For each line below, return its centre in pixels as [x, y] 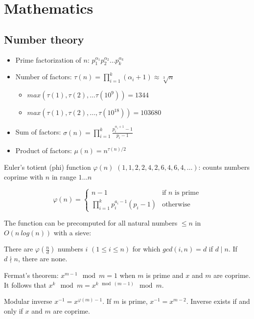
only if [13, 310]
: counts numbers [224, 167]
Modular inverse [28, 301]
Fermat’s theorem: [31, 275]
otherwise [176, 204]
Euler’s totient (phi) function [47, 167]
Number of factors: [44, 77]
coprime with [24, 176]
